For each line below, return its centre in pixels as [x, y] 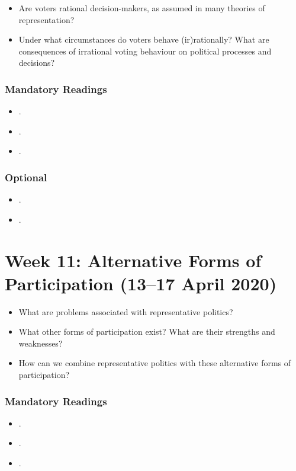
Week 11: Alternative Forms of [133, 260]
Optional [26, 177]
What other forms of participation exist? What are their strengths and [147, 331]
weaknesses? [41, 343]
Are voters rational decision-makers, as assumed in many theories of [142, 8]
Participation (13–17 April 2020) [141, 283]
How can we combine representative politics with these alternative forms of [155, 363]
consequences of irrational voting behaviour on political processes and [145, 51]
